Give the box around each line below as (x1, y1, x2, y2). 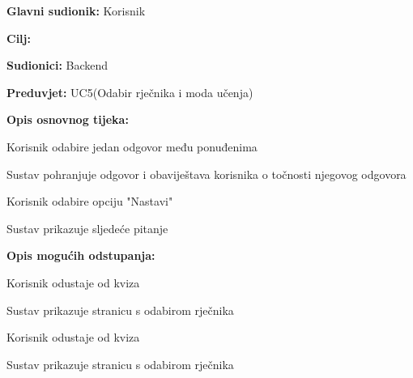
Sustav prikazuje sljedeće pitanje (6, 219, 168, 236)
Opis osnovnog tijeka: (6, 111, 129, 128)
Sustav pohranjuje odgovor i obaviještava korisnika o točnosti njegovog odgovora (6, 165, 407, 182)
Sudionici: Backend (6, 57, 109, 74)
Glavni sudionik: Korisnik (6, 2, 146, 19)
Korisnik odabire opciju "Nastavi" (6, 193, 173, 210)
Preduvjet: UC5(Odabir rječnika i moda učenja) (6, 83, 253, 100)
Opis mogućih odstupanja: (6, 247, 155, 264)
